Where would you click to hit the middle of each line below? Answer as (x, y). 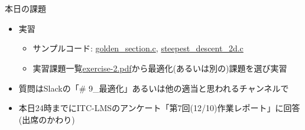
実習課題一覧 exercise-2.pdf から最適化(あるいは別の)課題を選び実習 (160, 68)
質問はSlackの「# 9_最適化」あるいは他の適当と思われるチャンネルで (154, 88)
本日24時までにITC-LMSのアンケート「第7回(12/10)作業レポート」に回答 (159, 108)
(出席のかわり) (47, 119)
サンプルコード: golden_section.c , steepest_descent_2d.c (138, 48)
